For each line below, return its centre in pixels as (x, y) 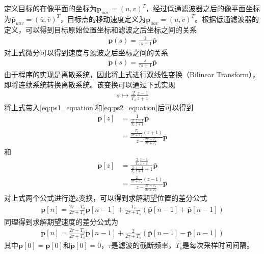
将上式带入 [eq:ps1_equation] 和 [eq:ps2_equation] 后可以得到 (99, 107)
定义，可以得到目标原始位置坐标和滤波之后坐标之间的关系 (100, 29)
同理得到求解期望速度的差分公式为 (61, 221)
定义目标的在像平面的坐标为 (50, 8)
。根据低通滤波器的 (227, 19)
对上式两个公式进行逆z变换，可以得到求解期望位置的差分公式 (106, 198)
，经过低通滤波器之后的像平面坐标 (203, 8)
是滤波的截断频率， (143, 245)
